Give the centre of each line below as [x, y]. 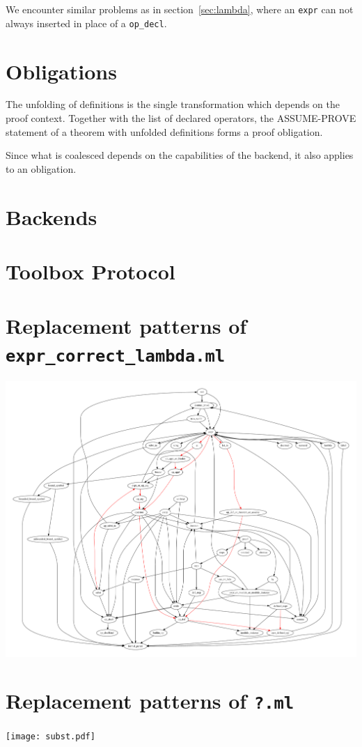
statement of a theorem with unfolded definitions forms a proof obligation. [164, 131]
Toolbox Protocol [90, 271]
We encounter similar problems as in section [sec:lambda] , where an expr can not [180, 9]
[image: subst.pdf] [50, 736]
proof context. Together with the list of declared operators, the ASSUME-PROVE [181, 118]
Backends [52, 216]
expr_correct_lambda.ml [116, 356]
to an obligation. [41, 168]
